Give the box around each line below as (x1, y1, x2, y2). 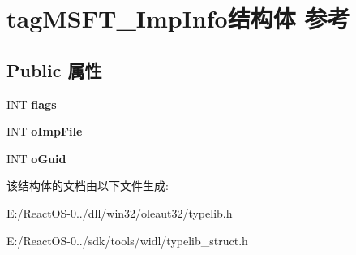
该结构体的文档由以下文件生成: (6, 177, 169, 194)
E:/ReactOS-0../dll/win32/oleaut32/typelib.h (6, 204, 233, 221)
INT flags (6, 95, 57, 112)
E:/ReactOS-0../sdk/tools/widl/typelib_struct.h (6, 231, 248, 249)
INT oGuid (6, 149, 66, 166)
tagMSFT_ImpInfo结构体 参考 (6, 2, 350, 35)
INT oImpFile (6, 123, 83, 140)
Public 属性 (6, 57, 102, 82)
